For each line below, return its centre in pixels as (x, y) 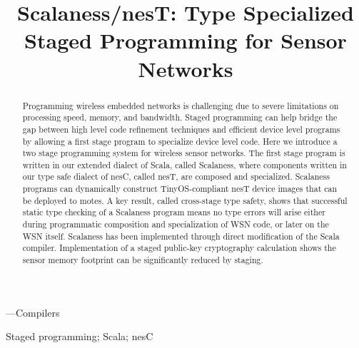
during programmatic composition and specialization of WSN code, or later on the (176, 224)
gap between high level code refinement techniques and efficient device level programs (181, 129)
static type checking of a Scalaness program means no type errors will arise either (174, 212)
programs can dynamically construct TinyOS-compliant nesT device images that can (180, 189)
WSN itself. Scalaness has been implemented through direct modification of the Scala (181, 236)
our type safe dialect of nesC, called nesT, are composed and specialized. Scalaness (176, 176)
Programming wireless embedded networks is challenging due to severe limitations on (181, 105)
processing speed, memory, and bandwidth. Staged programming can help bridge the (180, 117)
